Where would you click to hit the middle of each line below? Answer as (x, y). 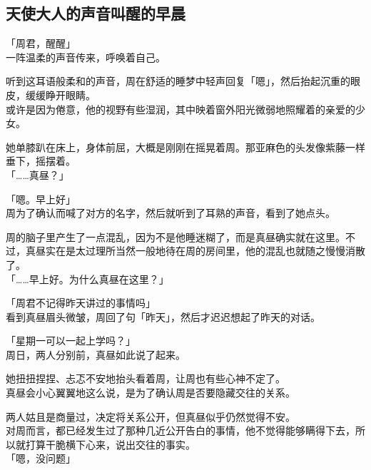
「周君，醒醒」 (41, 43)
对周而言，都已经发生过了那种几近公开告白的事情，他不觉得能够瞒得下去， (181, 430)
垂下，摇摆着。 (41, 161)
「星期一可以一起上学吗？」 (71, 341)
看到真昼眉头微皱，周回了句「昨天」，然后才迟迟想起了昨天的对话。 (163, 316)
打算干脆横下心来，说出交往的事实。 (110, 444)
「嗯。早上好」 (41, 199)
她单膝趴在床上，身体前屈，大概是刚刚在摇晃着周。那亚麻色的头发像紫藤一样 (185, 147)
